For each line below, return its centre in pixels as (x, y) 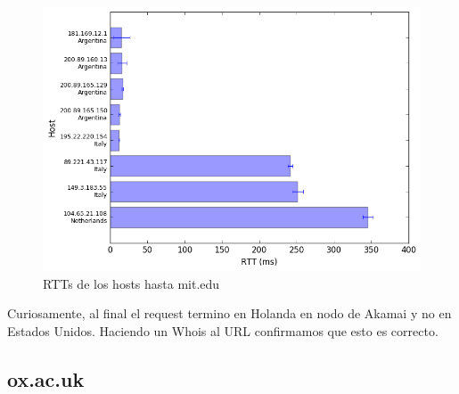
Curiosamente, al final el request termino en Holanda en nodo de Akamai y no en (229, 313)
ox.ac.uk (46, 378)
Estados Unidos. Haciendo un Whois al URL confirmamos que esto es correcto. (223, 330)
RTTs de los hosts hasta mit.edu (131, 283)
